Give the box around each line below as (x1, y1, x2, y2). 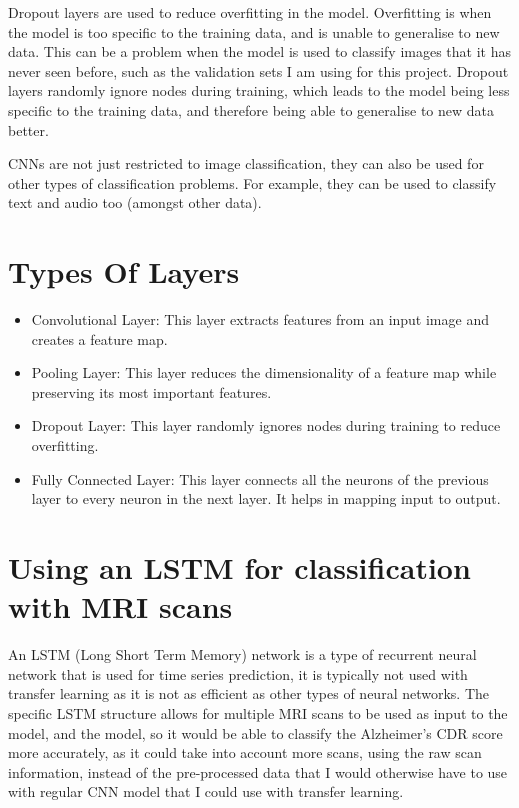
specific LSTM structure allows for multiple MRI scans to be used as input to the (8, 702, 508, 723)
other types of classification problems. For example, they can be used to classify (8, 172, 497, 193)
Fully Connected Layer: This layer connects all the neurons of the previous (31, 468, 489, 489)
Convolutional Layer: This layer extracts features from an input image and (31, 309, 489, 330)
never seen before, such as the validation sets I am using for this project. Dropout (8, 60, 509, 81)
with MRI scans (8, 586, 233, 627)
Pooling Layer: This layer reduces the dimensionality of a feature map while (31, 362, 497, 383)
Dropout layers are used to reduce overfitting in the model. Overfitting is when (8, 2, 492, 22)
